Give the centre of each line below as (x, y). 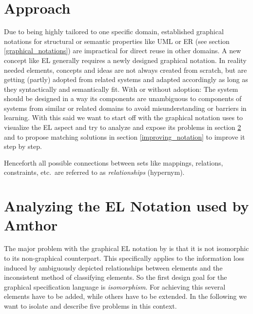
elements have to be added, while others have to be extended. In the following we (125, 296)
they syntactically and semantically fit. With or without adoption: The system (121, 89)
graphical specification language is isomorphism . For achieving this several (115, 286)
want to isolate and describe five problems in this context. (90, 305)
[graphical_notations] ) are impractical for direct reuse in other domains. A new (123, 51)
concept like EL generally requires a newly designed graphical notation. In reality (125, 60)
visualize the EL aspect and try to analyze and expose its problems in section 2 (123, 127)
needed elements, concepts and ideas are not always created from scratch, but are (126, 70)
